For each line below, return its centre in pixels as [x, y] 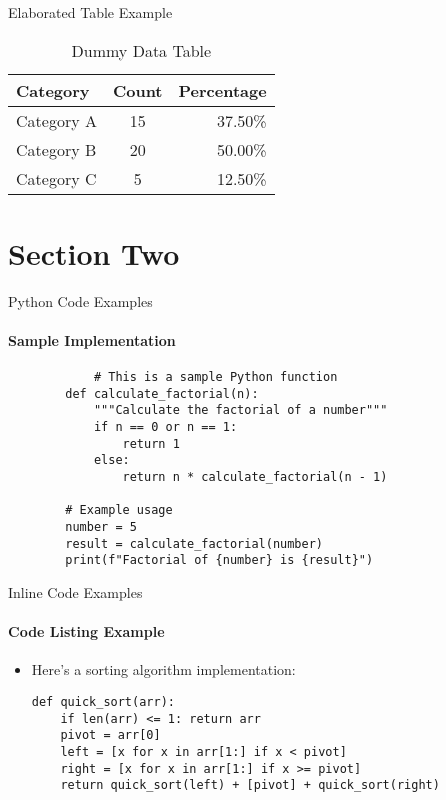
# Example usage [119, 510]
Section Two [94, 252]
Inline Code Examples [75, 591]
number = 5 [101, 527]
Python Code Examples [80, 300]
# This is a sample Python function [215, 377]
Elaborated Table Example [90, 12]
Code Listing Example [86, 631]
